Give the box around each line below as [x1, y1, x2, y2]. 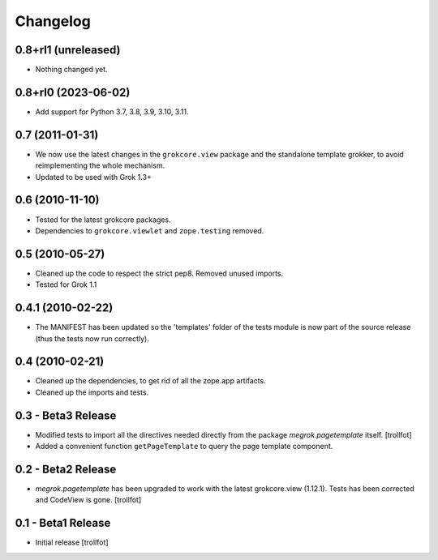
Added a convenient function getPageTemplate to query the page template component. [35, 442, 333, 451]
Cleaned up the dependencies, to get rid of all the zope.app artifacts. [35, 376, 267, 386]
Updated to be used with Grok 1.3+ [35, 172, 152, 182]
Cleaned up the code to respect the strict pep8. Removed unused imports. [35, 268, 284, 278]
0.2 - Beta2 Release [15, 462, 117, 476]
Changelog [15, 12, 91, 30]
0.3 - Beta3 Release [15, 408, 117, 422]
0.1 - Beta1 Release [15, 516, 111, 530]
